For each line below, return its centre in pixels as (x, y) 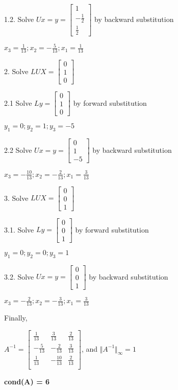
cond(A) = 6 (27, 381)
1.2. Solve (19, 19)
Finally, (16, 317)
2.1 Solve (18, 102)
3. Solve (16, 198)
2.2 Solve (18, 150)
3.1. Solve (19, 229)
